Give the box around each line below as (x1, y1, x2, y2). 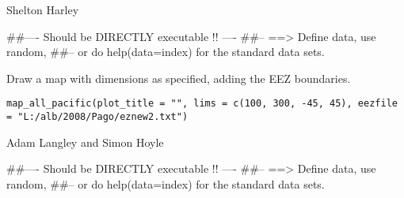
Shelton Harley (6, 2, 79, 17)
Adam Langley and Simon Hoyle (6, 133, 164, 150)
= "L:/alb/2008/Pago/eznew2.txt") (6, 111, 189, 123)
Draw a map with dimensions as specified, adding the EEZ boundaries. (6, 69, 351, 86)
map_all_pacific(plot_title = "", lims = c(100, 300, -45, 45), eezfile (6, 98, 398, 110)
